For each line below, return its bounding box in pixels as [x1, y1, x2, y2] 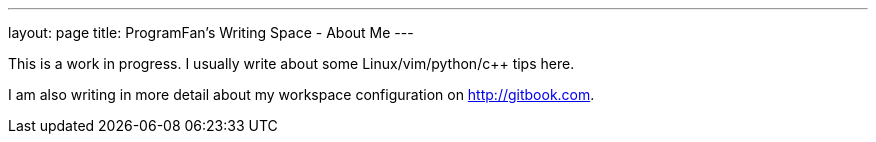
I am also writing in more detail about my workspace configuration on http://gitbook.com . [8, 86, 595, 103]
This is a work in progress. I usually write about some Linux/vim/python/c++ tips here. [8, 55, 575, 72]
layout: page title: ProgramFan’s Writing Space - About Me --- [8, 24, 414, 41]
